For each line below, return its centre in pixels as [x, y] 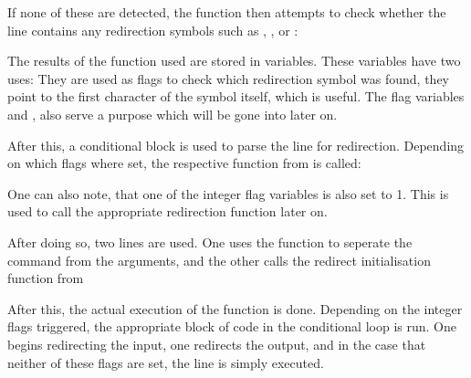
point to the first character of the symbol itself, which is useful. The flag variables [236, 96]
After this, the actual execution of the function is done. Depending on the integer [235, 308]
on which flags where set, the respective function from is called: [184, 163]
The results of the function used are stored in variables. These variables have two [234, 61]
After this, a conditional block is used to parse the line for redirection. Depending [236, 145]
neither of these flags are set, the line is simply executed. [166, 362]
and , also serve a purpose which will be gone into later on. [173, 114]
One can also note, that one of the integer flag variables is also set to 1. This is [228, 193]
